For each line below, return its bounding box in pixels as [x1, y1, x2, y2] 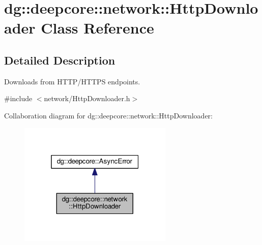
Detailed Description [4, 52, 115, 68]
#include [4, 93, 33, 104]
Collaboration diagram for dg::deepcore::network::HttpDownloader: [4, 110, 213, 120]
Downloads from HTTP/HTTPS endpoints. [4, 76, 140, 86]
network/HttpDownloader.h [44, 93, 130, 104]
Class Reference [41, 17, 154, 38]
